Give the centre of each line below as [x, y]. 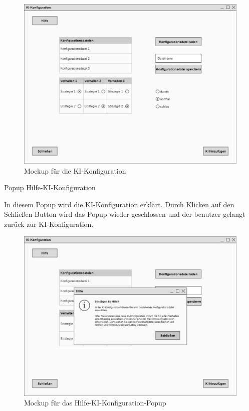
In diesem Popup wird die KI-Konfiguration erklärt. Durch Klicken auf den [119, 204]
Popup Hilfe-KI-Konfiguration [50, 187]
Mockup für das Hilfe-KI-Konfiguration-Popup [95, 403]
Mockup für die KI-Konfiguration [75, 170]
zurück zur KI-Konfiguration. [49, 224]
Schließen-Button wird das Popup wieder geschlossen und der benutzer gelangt [125, 214]
